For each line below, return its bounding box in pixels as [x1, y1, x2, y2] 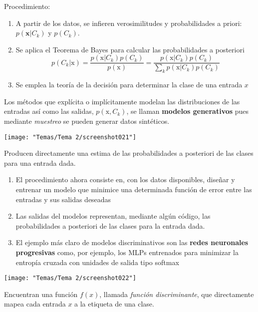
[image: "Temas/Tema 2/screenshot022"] [4, 275, 136, 282]
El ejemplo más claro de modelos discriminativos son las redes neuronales [15, 237, 249, 248]
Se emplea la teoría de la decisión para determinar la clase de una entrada [15, 79, 243, 90]
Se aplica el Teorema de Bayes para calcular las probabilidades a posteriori [15, 44, 245, 54]
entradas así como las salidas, [4, 106, 94, 116]
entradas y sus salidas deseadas [15, 194, 111, 204]
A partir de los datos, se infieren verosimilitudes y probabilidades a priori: [15, 17, 242, 28]
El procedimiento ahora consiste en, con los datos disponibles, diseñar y [15, 174, 235, 185]
